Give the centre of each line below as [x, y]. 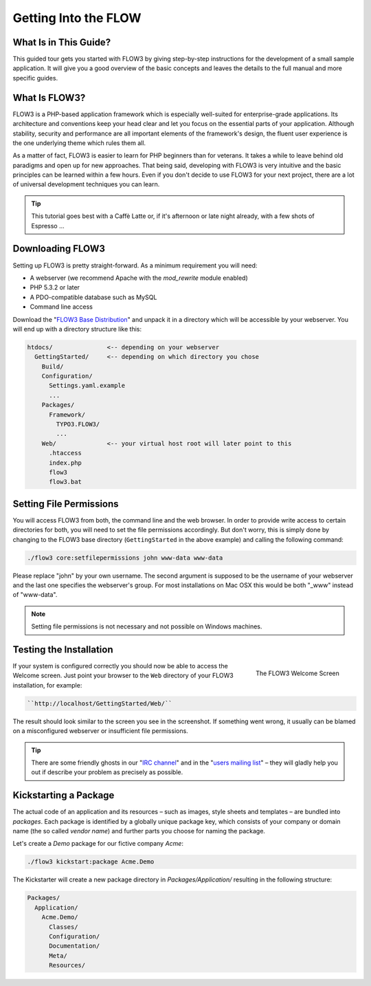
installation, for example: [47, 685]
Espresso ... [48, 226]
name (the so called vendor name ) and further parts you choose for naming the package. [139, 831]
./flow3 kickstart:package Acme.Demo [91, 862]
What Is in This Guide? [62, 42]
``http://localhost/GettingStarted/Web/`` [100, 703]
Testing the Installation [63, 649]
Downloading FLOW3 [59, 249]
